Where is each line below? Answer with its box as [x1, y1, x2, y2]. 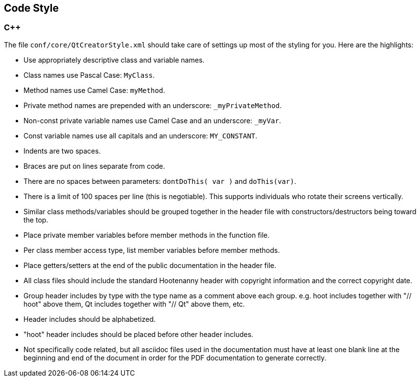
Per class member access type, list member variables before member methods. [23, 246, 280, 254]
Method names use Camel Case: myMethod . [23, 86, 165, 94]
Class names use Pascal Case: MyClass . [23, 70, 155, 79]
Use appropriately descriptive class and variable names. [23, 55, 205, 64]
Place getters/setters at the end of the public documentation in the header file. [23, 261, 277, 269]
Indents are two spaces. [23, 146, 101, 155]
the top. [23, 215, 48, 224]
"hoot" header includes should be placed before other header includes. [23, 330, 254, 338]
